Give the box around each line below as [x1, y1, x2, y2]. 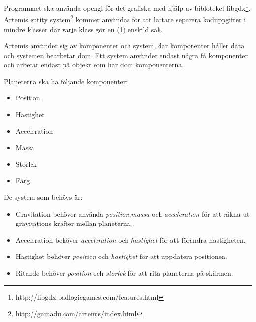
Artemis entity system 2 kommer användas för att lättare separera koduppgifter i [4, 13, 246, 24]
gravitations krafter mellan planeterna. [15, 218, 132, 228]
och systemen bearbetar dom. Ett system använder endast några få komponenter [4, 50, 248, 60]
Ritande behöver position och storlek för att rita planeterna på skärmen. [15, 268, 233, 278]
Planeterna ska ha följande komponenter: [4, 76, 128, 86]
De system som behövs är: [4, 192, 83, 202]
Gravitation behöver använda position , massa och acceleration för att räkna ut [15, 208, 250, 219]
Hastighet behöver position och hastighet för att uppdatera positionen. [15, 251, 227, 261]
